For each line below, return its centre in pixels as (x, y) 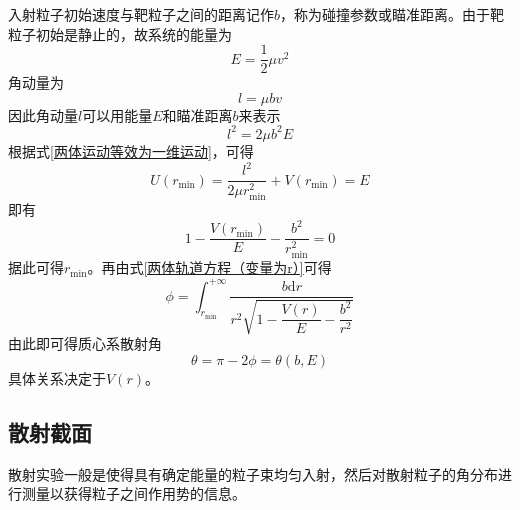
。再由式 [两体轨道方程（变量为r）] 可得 (209, 267)
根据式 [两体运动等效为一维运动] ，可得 (131, 150)
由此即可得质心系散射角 (85, 343)
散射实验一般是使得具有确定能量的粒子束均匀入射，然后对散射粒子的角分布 (253, 473)
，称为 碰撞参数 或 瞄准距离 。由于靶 (392, 14)
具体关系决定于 (57, 378)
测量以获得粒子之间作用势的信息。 (133, 493)
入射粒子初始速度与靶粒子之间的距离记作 (141, 14)
